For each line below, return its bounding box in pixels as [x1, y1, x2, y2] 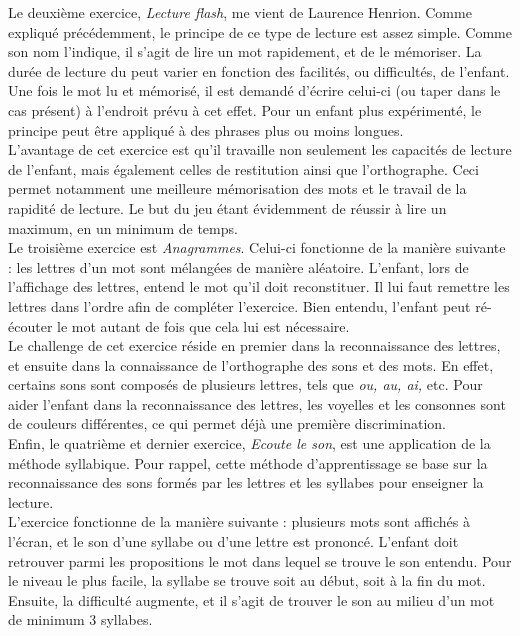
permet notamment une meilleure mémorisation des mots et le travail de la [8, 178, 467, 199]
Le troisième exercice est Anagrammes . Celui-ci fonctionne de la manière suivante [8, 237, 506, 258]
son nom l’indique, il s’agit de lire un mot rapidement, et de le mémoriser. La [8, 41, 482, 62]
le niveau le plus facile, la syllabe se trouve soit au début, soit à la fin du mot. [8, 570, 486, 591]
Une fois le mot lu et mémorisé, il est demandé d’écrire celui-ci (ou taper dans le [8, 80, 501, 101]
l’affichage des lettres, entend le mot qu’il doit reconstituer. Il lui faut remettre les [8, 276, 510, 297]
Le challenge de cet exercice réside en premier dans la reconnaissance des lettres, [8, 335, 501, 356]
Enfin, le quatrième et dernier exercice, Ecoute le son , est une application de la [8, 433, 491, 454]
